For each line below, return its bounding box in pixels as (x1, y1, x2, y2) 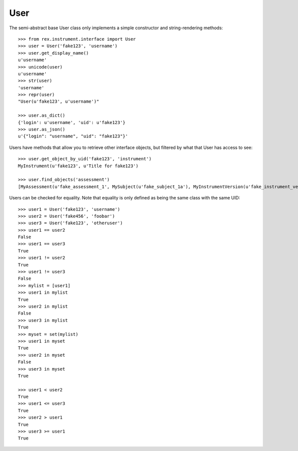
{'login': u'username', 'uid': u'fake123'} (18, 120, 126, 125)
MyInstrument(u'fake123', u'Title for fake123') (18, 163, 139, 169)
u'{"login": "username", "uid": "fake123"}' (18, 133, 129, 139)
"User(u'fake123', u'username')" (18, 99, 99, 104)
